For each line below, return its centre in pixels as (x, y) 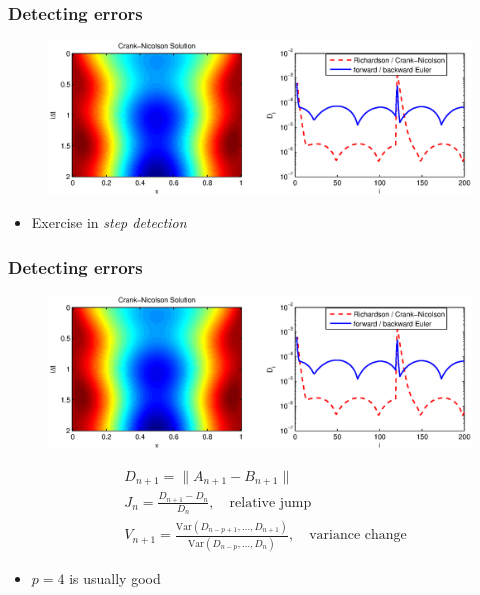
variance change (358, 535)
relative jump (270, 502)
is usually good (115, 577)
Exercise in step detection (109, 222)
